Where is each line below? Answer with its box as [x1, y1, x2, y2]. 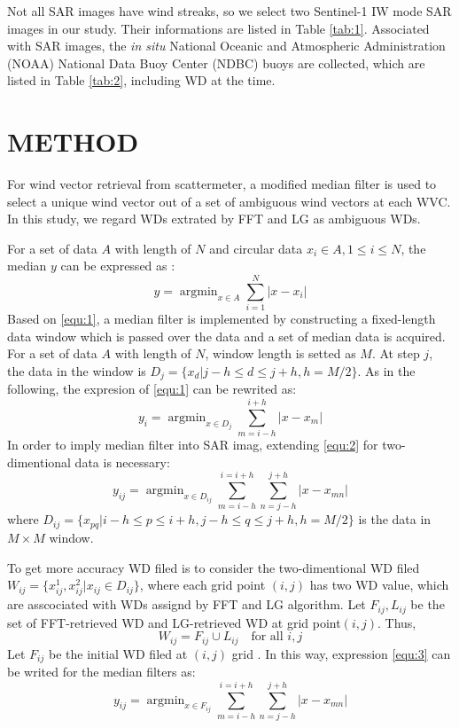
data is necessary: [74, 452, 170, 471]
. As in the [357, 361, 416, 380]
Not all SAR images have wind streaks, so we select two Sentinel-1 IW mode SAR [7, 2, 452, 20]
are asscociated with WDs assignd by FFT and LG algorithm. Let [7, 595, 366, 614]
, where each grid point [139, 575, 266, 594]
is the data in [358, 510, 432, 528]
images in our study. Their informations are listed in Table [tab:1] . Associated [7, 19, 430, 37]
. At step [371, 344, 420, 363]
